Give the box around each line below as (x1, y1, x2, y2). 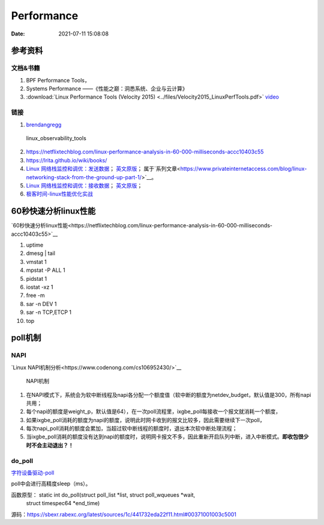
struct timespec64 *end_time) (26, 500, 100, 507)
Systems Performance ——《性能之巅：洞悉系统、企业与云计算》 (26, 85, 188, 93)
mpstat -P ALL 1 (26, 266, 65, 274)
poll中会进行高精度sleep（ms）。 (11, 480, 91, 487)
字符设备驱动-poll (11, 469, 55, 476)
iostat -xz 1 (26, 283, 53, 290)
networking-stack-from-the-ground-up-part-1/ (26, 173, 142, 180)
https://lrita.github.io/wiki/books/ (26, 156, 107, 164)
